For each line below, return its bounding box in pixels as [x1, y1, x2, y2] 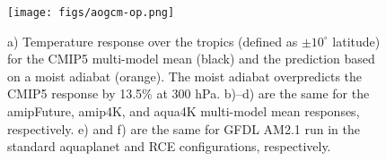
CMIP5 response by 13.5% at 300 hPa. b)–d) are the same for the [7, 84, 370, 103]
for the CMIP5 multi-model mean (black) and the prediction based [7, 49, 375, 68]
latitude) [332, 31, 381, 50]
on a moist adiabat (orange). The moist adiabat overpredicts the [7, 66, 363, 85]
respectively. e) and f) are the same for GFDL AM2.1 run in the [7, 119, 360, 138]
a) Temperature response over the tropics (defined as [7, 31, 298, 50]
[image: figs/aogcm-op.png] [7, 6, 175, 19]
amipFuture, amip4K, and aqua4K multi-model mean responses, [7, 102, 360, 121]
